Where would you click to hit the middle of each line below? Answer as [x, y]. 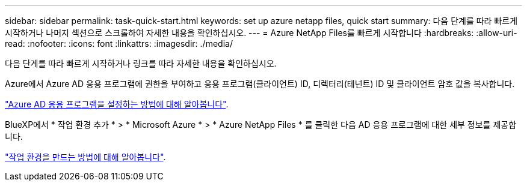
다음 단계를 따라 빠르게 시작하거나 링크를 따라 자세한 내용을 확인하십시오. [141, 63]
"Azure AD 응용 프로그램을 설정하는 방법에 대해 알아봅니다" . [117, 104]
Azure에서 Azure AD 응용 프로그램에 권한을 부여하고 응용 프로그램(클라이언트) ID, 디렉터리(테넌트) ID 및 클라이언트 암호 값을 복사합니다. [260, 84]
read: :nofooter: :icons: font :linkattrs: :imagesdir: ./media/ [119, 43]
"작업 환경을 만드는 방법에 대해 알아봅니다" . [85, 157]
